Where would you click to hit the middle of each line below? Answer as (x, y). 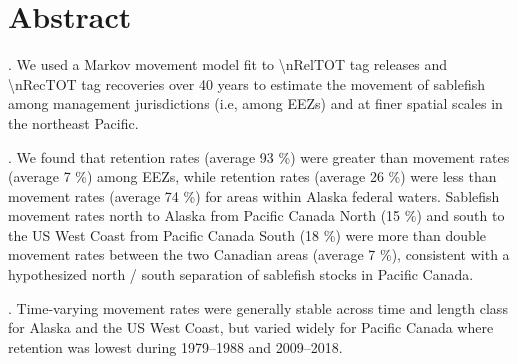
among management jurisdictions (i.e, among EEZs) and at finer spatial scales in (255, 103)
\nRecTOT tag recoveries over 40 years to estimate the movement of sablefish (247, 83)
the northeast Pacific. (73, 122)
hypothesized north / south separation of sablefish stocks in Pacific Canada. (241, 274)
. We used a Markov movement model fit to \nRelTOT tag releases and (228, 64)
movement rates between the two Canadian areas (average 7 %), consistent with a (259, 254)
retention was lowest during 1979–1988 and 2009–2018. (175, 346)
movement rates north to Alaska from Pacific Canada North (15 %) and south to (256, 215)
